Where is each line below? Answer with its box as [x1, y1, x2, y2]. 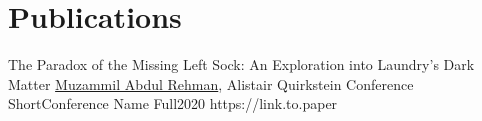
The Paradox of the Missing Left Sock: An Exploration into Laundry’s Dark [8, 54, 475, 75]
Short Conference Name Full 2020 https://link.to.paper [8, 93, 338, 114]
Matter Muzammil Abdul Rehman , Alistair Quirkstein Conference [8, 73, 414, 94]
